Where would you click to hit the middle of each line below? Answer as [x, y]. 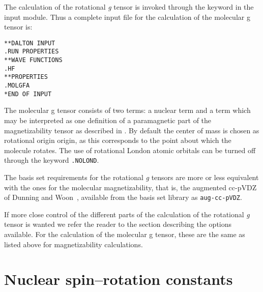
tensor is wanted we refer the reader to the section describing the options [118, 224]
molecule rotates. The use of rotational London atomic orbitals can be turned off [130, 150]
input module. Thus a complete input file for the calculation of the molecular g [127, 17]
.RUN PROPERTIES [32, 52]
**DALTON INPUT [30, 43]
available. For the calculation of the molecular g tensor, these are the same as [125, 234]
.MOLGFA [17, 86]
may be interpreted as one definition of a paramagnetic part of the [108, 120]
